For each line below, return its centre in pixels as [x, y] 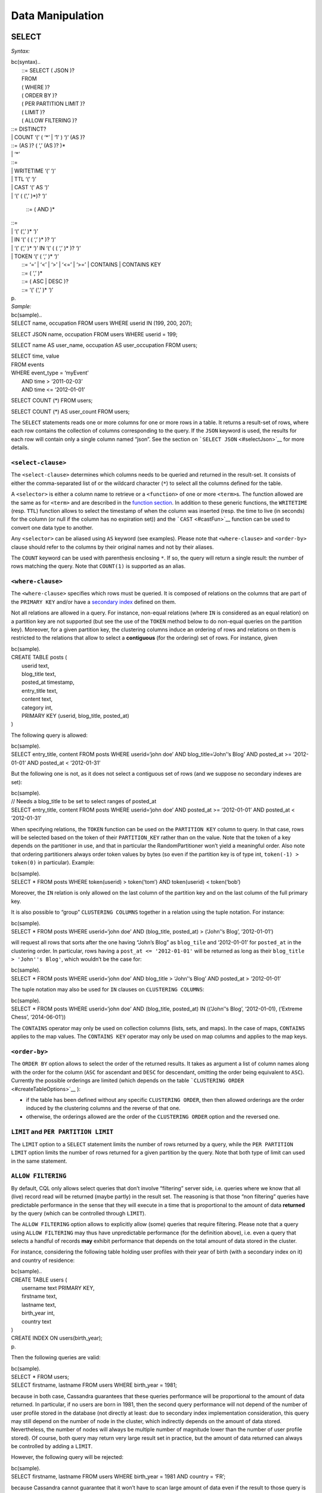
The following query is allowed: [49, 735]
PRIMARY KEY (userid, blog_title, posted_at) [75, 715]
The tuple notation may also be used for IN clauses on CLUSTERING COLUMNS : [108, 990]
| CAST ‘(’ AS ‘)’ [30, 188]
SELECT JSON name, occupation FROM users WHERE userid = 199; [95, 334]
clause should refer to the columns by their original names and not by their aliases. [112, 547]
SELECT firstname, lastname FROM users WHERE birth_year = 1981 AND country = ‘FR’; [118, 1477]
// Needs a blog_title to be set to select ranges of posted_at [84, 801]
